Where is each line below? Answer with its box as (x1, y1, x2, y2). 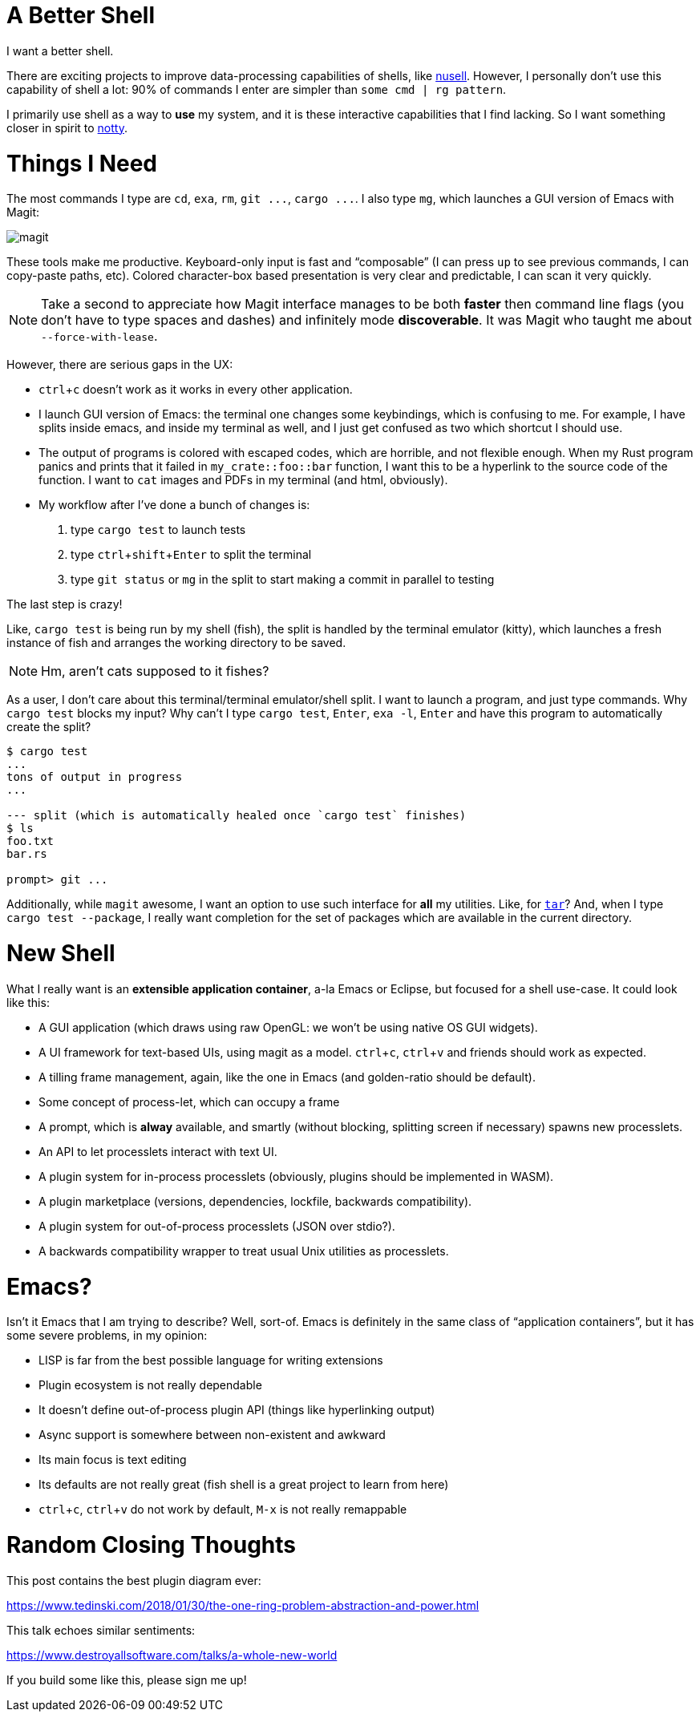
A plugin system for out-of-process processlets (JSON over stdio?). (38, 1219, 395, 1233)
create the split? (6, 720, 91, 734)
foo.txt (6, 835, 55, 848)
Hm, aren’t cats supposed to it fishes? (41, 663, 269, 680)
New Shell (6, 940, 115, 967)
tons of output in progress (6, 770, 183, 784)
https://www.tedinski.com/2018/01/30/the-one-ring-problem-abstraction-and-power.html (6, 1598, 479, 1612)
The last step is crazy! (6, 597, 123, 612)
